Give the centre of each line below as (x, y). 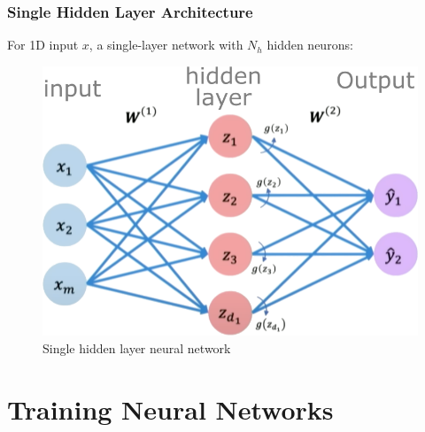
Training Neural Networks (170, 409)
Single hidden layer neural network (137, 348)
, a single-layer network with (166, 45)
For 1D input (43, 45)
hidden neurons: (310, 45)
